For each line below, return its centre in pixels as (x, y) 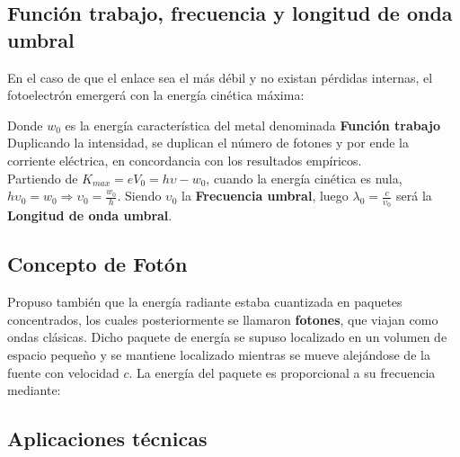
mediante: (34, 390)
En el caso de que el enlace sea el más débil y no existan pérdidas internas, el (220, 77)
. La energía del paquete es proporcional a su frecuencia (282, 372)
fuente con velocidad (63, 372)
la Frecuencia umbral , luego (265, 196)
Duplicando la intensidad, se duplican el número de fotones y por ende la (208, 143)
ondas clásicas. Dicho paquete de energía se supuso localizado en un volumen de (227, 337)
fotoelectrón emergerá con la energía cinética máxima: (156, 95)
